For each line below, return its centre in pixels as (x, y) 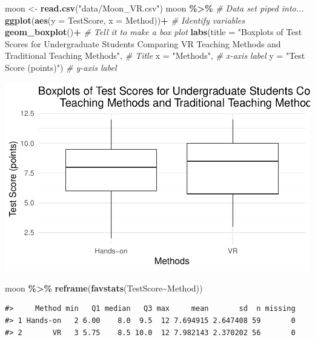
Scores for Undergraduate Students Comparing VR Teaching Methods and (143, 43)
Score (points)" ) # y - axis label (61, 67)
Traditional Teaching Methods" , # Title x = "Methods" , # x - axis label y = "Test (155, 55)
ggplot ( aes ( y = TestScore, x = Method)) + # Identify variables (125, 20)
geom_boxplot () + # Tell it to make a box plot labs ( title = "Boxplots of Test (154, 32)
